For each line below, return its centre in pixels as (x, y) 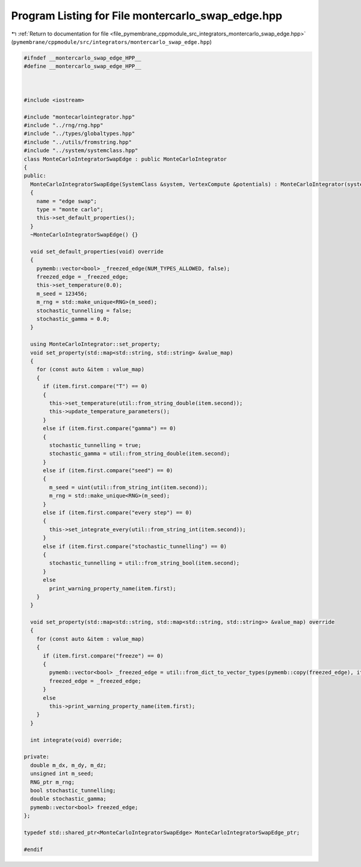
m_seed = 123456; (62, 294)
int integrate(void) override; (76, 740)
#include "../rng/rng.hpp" (63, 125)
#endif (33, 849)
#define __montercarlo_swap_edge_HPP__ (82, 66)
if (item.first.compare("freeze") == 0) (103, 656)
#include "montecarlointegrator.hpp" (79, 117)
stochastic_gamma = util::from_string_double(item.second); (140, 454)
